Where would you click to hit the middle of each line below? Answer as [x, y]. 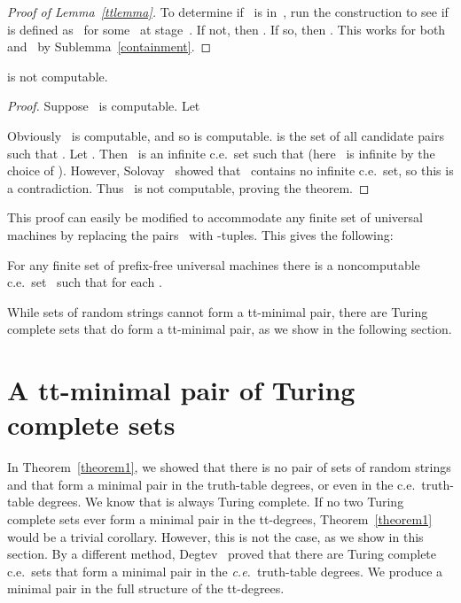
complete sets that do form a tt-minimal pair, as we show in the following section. [230, 329]
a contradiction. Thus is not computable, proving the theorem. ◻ [188, 187]
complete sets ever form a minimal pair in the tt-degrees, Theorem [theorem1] [220, 519]
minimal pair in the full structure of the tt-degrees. [146, 588]
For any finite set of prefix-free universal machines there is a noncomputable [214, 264]
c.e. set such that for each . [85, 282]
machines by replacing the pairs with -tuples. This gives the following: [200, 234]
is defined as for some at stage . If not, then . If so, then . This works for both [227, 29]
